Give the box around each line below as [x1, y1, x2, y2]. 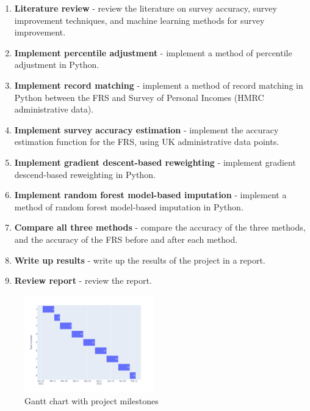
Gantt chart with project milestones [24, 394, 159, 407]
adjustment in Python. [14, 58, 99, 71]
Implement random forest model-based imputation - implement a [14, 188, 287, 201]
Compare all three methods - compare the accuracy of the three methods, [14, 221, 306, 234]
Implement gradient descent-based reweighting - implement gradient [14, 155, 296, 168]
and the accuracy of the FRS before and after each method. [14, 232, 238, 245]
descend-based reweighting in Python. [14, 168, 156, 180]
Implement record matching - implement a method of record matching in [14, 78, 303, 91]
